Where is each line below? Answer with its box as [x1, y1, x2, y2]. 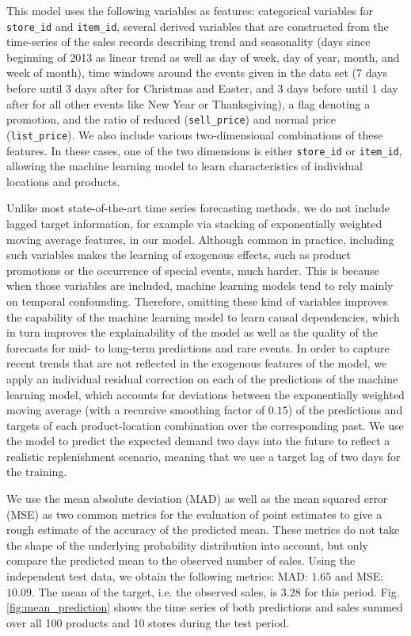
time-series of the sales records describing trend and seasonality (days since [6, 33, 371, 50]
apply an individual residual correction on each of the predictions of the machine [6, 370, 398, 387]
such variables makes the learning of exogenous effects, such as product [6, 246, 351, 263]
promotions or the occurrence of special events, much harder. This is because [6, 261, 379, 278]
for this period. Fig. [304, 583, 400, 600]
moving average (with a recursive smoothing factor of [6, 402, 265, 418]
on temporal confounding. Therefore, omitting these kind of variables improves [6, 292, 388, 309]
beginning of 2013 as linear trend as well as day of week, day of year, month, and [6, 48, 400, 65]
